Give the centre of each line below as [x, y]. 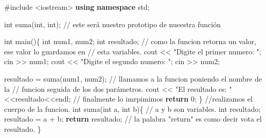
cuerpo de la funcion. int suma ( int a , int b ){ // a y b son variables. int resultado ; [132, 109]
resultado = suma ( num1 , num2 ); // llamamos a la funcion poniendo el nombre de [133, 78]
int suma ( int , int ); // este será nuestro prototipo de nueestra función [112, 24]
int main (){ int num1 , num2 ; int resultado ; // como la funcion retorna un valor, [130, 41]
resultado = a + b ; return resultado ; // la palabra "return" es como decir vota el [133, 119]
